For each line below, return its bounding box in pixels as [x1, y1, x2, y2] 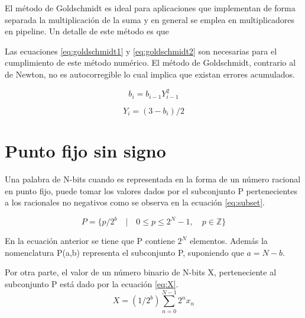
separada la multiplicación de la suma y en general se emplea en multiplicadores [5, 13, 294, 25]
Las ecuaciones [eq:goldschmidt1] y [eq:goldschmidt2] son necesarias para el [5, 44, 277, 57]
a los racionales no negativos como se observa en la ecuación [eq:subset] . [5, 196, 265, 208]
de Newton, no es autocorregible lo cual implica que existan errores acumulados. [5, 68, 295, 80]
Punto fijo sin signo [5, 138, 166, 162]
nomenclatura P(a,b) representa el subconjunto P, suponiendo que [5, 246, 244, 258]
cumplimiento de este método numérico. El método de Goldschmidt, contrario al [5, 56, 296, 69]
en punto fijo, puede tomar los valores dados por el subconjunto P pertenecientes [5, 184, 298, 197]
